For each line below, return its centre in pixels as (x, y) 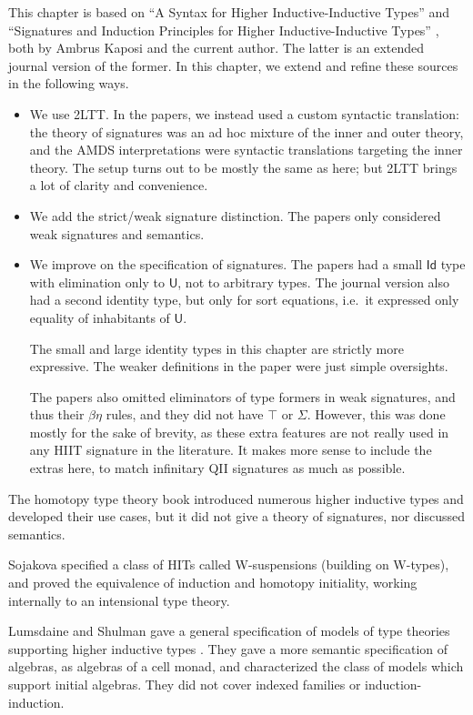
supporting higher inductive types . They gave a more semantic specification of (228, 648)
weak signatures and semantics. (117, 233)
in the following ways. (69, 83)
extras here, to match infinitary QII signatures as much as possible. (217, 468)
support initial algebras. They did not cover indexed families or (185, 684)
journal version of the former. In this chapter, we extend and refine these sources (233, 65)
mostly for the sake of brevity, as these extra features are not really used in (239, 432)
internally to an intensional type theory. (119, 600)
